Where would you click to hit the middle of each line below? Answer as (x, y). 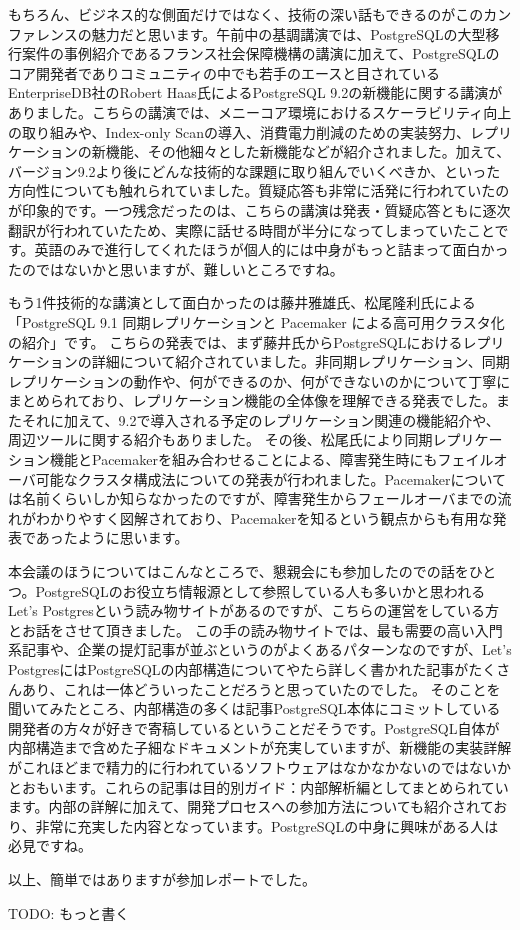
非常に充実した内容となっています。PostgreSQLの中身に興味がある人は (267, 825)
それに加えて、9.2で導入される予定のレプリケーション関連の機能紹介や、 (260, 419)
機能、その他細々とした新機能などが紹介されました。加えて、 (308, 151)
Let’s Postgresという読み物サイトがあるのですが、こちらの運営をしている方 (254, 610)
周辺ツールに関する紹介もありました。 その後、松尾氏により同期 (220, 439)
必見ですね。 (50, 845)
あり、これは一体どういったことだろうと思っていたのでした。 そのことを (261, 688)
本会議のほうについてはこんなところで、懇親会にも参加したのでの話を (238, 571)
